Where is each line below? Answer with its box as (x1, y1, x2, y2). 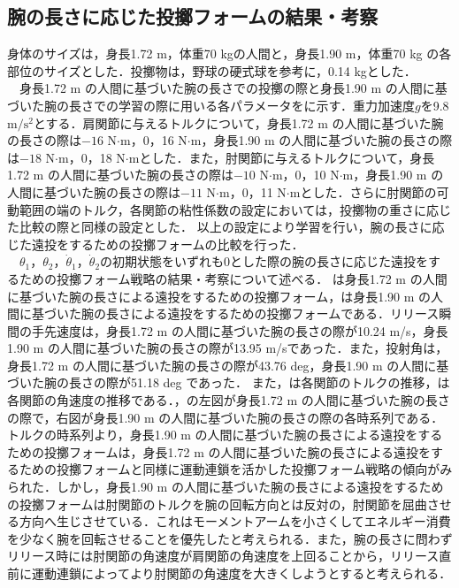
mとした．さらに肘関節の (289, 182, 437, 201)
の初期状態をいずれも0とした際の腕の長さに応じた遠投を (100, 252, 429, 271)
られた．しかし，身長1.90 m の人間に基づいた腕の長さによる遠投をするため (7, 477, 444, 496)
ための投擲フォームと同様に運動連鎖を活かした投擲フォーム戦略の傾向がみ (19, 460, 453, 478)
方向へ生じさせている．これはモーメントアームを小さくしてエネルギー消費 (19, 512, 451, 531)
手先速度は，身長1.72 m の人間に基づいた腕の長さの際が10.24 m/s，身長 (31, 321, 448, 340)
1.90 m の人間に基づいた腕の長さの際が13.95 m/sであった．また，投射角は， (7, 339, 448, 357)
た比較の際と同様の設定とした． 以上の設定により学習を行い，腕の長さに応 (7, 218, 445, 236)
